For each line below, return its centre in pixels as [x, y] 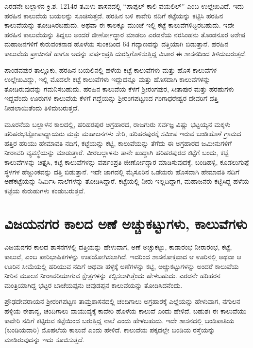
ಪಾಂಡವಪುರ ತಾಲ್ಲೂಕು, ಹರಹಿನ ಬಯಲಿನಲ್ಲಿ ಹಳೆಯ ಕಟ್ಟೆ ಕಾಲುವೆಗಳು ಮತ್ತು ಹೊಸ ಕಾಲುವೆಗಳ [111, 70]
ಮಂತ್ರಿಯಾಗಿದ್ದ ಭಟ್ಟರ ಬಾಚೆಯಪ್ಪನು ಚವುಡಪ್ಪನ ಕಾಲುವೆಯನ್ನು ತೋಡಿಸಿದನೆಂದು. [93, 285]
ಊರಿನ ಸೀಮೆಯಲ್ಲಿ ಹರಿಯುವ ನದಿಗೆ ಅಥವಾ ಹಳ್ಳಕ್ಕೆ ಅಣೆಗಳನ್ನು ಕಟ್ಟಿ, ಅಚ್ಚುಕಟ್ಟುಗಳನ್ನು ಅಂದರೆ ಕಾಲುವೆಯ [122, 266]
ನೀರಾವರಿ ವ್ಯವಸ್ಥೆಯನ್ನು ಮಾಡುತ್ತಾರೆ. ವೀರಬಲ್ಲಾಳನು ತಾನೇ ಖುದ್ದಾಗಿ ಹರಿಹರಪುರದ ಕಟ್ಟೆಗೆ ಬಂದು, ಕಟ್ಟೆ [117, 152]
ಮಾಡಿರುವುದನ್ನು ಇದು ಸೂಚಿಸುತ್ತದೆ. [45, 339]
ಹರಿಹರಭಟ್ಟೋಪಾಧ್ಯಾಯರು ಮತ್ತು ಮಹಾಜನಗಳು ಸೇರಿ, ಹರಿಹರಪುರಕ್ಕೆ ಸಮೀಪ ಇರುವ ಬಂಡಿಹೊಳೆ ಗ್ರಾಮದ [123, 134]
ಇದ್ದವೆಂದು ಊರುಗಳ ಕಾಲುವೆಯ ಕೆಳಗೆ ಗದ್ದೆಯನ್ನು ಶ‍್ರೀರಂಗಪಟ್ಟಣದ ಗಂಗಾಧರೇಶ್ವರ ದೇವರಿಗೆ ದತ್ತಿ [111, 98]
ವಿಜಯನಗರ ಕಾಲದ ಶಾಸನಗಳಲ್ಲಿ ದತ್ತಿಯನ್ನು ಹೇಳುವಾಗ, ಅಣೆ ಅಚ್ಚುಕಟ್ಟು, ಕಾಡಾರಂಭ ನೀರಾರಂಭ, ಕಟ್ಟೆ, [118, 247]
